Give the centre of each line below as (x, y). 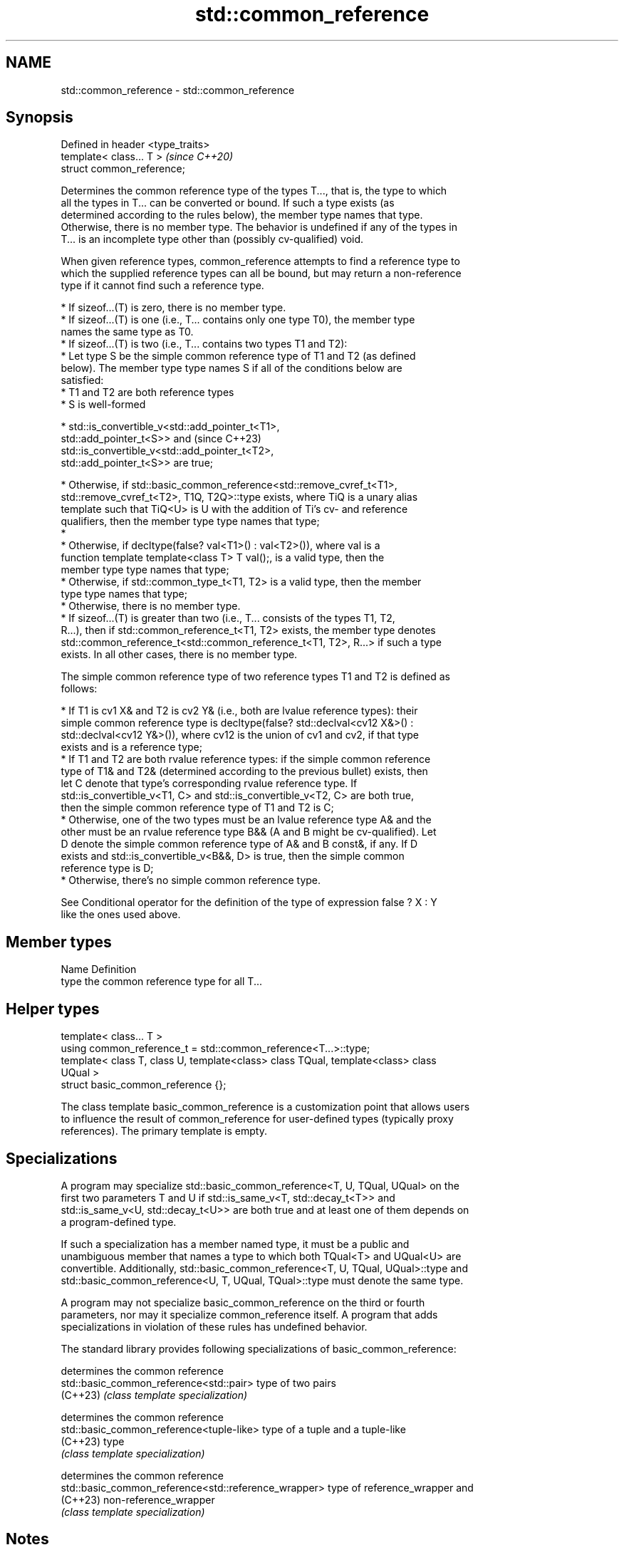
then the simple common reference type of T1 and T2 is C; (197, 808)
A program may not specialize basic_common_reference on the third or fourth (243, 1302)
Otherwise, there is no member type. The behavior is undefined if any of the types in (259, 227)
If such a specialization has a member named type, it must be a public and (235, 1244)
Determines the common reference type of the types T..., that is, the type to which (254, 191)
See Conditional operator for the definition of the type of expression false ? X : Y (249, 903)
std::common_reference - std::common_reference (178, 90)
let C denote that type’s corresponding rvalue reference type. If (209, 784)
